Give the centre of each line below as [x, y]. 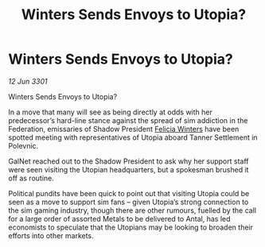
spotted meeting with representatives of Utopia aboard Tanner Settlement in [133, 137]
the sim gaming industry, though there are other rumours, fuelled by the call [132, 210]
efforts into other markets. [51, 235]
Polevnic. [23, 145]
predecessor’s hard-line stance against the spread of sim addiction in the [128, 120]
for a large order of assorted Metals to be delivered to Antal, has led [119, 218]
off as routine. [31, 178]
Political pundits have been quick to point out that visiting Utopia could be [129, 193]
